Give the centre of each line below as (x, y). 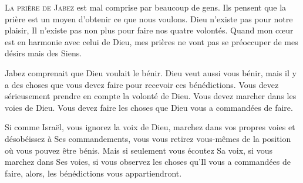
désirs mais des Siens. (43, 53)
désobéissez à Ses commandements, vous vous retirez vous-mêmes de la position (148, 138)
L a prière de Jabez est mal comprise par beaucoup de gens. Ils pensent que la (146, 7)
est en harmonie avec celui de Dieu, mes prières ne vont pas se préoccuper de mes (151, 41)
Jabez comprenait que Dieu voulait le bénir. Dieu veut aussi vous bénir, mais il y (151, 72)
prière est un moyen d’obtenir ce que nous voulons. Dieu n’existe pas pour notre (149, 18)
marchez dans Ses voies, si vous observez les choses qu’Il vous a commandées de (148, 162)
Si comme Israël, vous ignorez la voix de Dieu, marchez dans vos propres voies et (150, 127)
